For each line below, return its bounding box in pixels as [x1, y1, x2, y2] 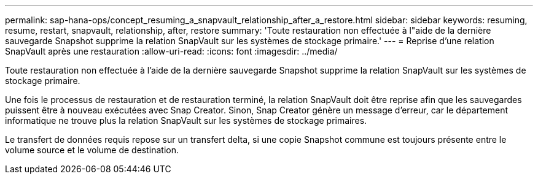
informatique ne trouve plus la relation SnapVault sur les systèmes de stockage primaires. [5, 115, 367, 126]
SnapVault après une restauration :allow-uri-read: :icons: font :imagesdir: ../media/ [5, 46, 338, 56]
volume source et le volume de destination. [5, 145, 179, 155]
